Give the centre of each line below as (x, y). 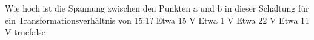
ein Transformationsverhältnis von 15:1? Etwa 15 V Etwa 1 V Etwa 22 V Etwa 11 (157, 20)
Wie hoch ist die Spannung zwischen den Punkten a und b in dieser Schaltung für (157, 8)
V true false (25, 32)
